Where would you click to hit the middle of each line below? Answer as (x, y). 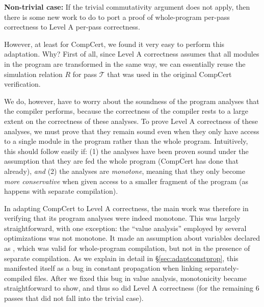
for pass (85, 74)
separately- (222, 268)
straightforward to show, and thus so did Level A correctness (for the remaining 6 (132, 288)
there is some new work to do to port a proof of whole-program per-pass (117, 17)
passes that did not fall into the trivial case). (74, 298)
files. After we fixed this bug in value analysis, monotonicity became (140, 278)
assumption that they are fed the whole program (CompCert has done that (122, 161)
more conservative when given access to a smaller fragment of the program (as (126, 181)
